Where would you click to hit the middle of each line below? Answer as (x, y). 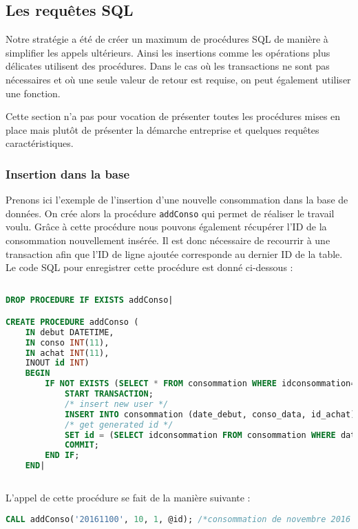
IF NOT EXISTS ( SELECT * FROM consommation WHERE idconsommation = (200, 384)
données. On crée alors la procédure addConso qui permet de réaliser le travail (170, 213)
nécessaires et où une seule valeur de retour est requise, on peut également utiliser (178, 79)
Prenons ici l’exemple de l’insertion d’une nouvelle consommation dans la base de (177, 200)
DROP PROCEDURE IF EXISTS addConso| (89, 300)
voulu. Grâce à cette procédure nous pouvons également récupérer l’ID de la (166, 227)
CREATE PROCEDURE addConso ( (72, 322)
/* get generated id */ (119, 425)
